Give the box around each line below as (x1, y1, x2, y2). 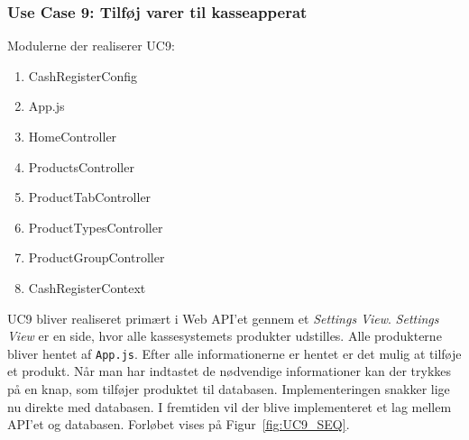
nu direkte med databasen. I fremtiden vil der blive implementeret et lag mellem (7, 397, 452, 416)
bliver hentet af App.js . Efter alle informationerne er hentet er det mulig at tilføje (7, 344, 462, 362)
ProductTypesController (28, 217, 163, 236)
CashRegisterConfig (28, 66, 137, 85)
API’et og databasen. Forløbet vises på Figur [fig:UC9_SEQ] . (7, 415, 350, 434)
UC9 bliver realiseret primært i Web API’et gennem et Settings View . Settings (7, 308, 439, 327)
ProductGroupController (28, 248, 165, 267)
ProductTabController (28, 188, 152, 206)
